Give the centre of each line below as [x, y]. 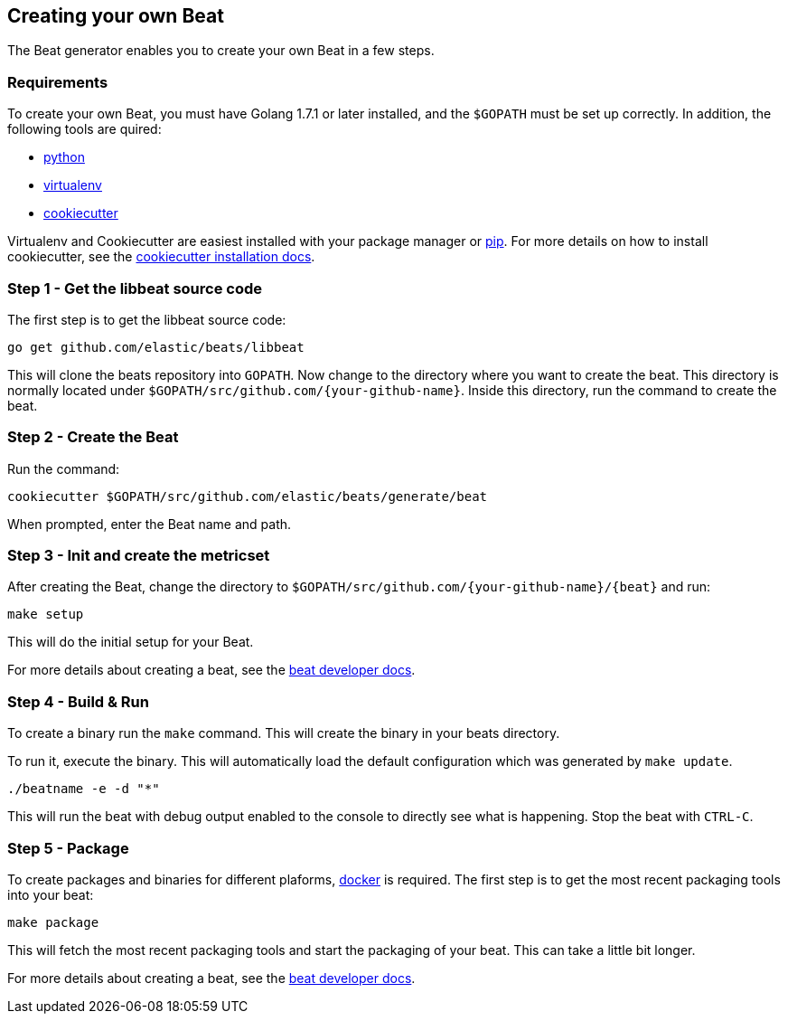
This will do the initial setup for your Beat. [131, 642]
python [64, 157]
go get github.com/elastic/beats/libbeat [156, 347]
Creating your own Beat [116, 16]
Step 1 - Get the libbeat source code [135, 288]
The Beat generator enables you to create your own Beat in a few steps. [221, 51]
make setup [46, 614]
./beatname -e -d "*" [84, 789]
